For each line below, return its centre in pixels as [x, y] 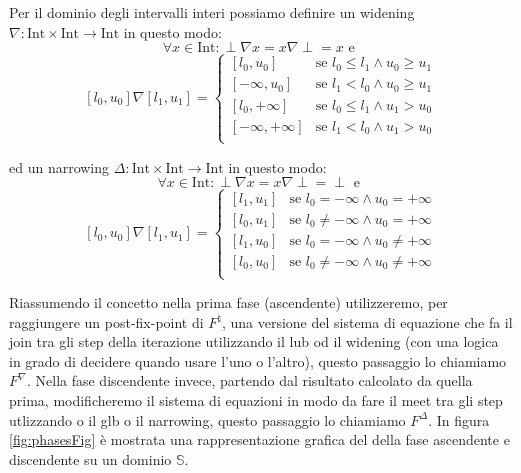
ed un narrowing [59, 166]
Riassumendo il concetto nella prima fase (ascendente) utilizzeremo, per [228, 302]
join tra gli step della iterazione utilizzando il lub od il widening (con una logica [254, 341]
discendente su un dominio [90, 458]
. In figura [459, 419]
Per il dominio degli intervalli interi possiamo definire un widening [212, 12]
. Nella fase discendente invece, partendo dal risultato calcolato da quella [249, 380]
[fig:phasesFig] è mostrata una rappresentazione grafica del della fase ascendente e [259, 439]
